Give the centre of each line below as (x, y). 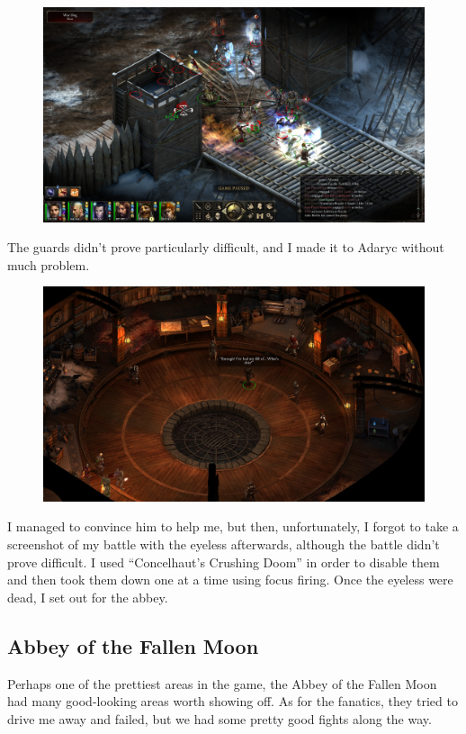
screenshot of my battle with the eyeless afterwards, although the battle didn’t (224, 544)
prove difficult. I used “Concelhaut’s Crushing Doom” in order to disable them (224, 562)
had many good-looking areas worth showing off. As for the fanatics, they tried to (233, 701)
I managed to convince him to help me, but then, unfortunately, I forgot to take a (233, 526)
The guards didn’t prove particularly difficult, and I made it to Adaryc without (226, 247)
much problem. (49, 264)
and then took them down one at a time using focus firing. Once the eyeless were (230, 580)
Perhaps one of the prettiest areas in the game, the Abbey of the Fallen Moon (222, 683)
